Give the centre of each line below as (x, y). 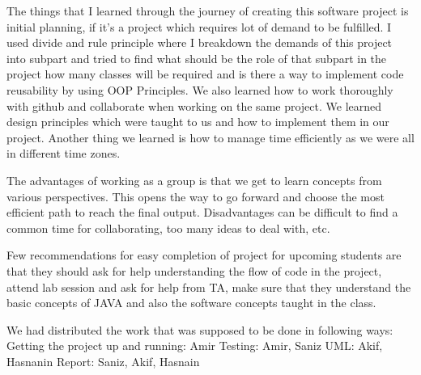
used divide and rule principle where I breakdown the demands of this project (200, 42)
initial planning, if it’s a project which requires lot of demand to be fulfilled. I (199, 26)
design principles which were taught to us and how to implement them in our (198, 122)
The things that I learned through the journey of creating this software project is (208, 11)
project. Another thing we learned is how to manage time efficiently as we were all (210, 137)
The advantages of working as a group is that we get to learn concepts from (194, 180)
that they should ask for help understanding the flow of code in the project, (194, 270)
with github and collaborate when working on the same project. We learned (194, 105)
